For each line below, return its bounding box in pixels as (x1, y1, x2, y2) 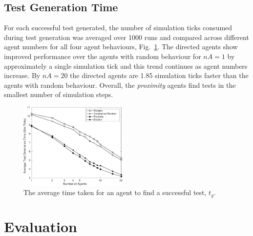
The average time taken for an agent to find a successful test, (23, 187, 207, 197)
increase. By (4, 70, 41, 80)
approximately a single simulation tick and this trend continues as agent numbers (4, 60, 248, 71)
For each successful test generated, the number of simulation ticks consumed (4, 22, 232, 33)
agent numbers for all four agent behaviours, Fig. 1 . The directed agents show (4, 41, 238, 52)
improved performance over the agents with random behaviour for (4, 51, 201, 61)
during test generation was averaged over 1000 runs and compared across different (4, 32, 249, 42)
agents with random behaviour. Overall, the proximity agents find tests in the (4, 79, 236, 90)
